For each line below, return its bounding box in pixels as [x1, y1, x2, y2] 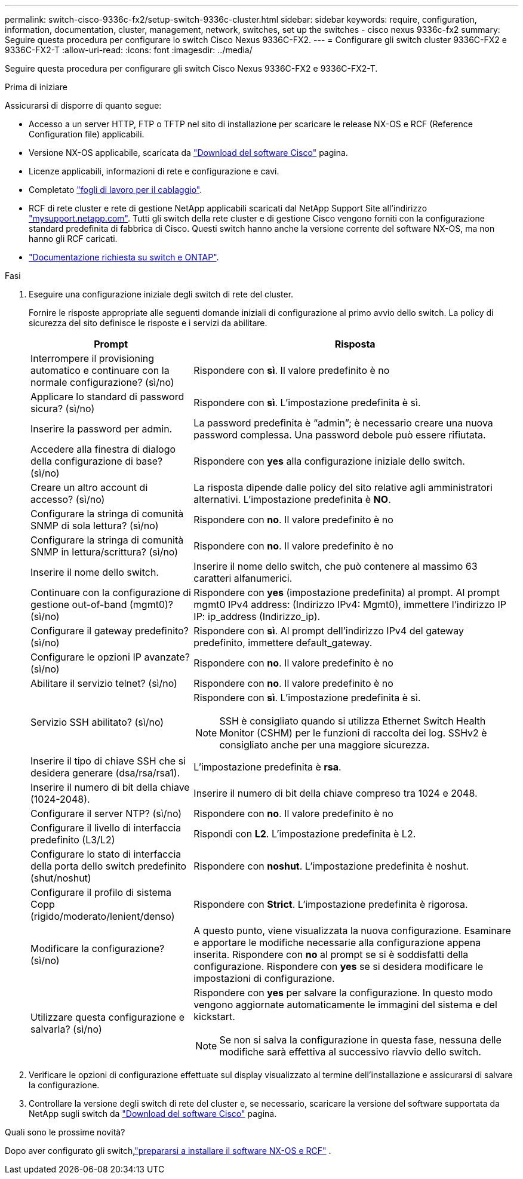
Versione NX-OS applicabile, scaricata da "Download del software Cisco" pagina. [29, 148, 348, 158]
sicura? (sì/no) [30, 403, 95, 415]
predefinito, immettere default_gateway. [193, 637, 373, 649]
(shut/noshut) [30, 872, 91, 884]
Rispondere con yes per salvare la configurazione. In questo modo [193, 987, 493, 999]
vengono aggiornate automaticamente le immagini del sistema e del [193, 999, 497, 1011]
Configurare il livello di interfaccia [30, 822, 181, 834]
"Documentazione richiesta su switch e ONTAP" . [29, 252, 219, 262]
